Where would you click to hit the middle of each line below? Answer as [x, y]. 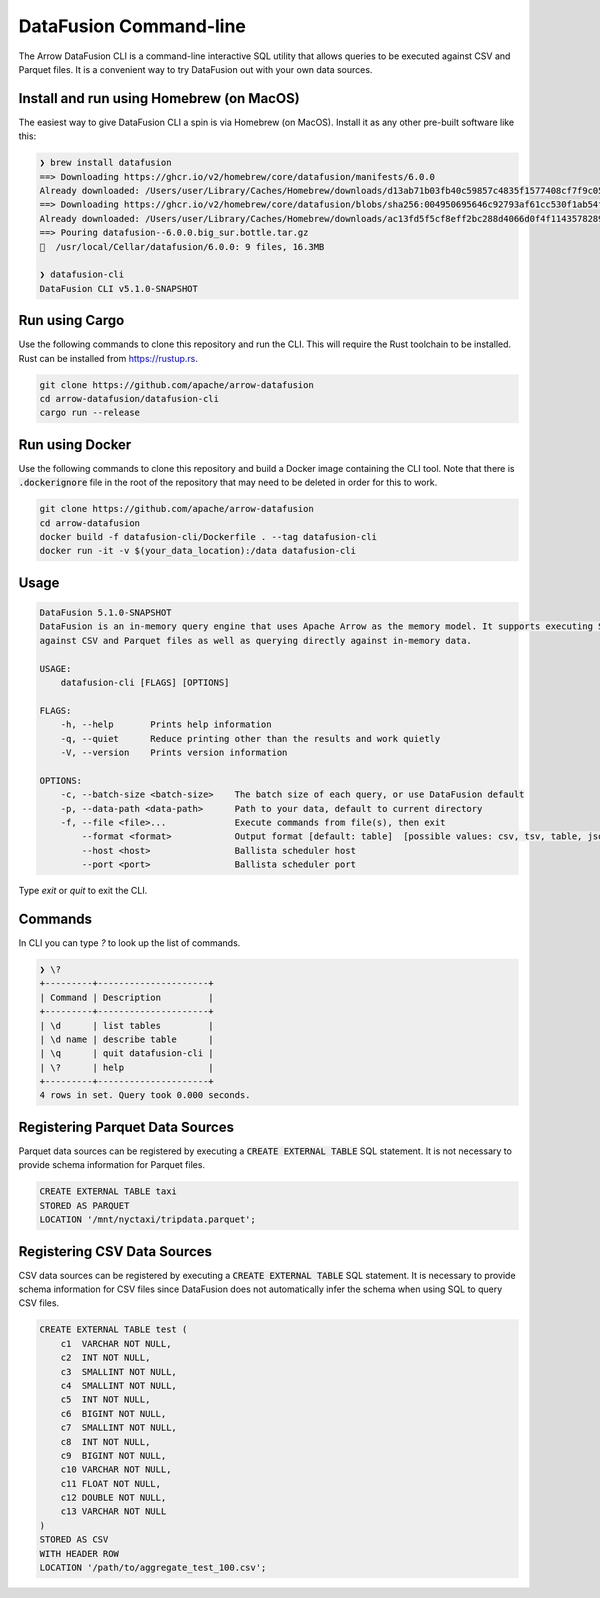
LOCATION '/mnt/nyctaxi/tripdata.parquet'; [148, 1219]
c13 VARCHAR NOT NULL [113, 1511]
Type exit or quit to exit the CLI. [83, 891]
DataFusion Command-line [132, 26]
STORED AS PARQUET [84, 1205]
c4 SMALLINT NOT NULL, [118, 1385]
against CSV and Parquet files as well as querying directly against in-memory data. [255, 640]
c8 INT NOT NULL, [105, 1441]
